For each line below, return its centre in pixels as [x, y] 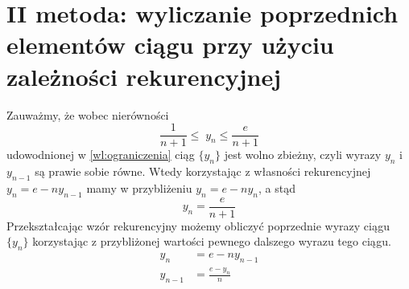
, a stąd [277, 187]
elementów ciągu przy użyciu [170, 45]
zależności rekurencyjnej [144, 76]
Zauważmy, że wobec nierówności [88, 114]
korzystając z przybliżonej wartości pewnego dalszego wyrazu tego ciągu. [212, 241]
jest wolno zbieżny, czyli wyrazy [303, 155]
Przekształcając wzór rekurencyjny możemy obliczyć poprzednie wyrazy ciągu [198, 225]
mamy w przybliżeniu [139, 187]
